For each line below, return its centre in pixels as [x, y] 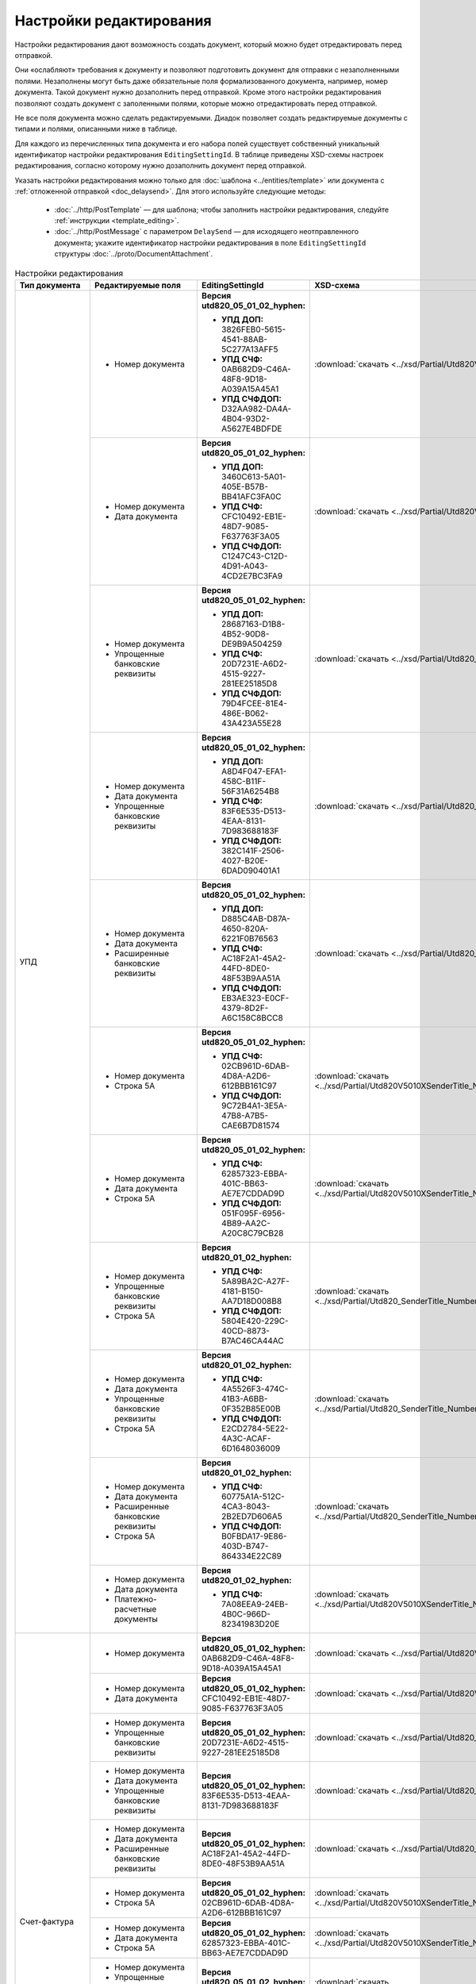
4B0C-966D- [246, 1613]
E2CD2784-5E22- [255, 1428]
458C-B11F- [243, 781]
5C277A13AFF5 [250, 349]
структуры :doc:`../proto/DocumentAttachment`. [134, 254]
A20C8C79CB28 [252, 1232]
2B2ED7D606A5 [252, 1516]
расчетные [135, 1609]
